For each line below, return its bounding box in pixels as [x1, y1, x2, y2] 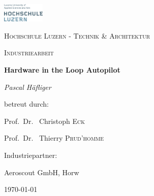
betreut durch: [4, 99, 49, 109]
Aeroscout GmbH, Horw [4, 167, 79, 177]
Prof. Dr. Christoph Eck [4, 115, 85, 126]
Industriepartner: [4, 150, 57, 160]
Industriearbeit [4, 47, 54, 58]
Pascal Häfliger [4, 81, 51, 92]
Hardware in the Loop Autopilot [4, 64, 120, 75]
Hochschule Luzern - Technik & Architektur [4, 30, 150, 41]
